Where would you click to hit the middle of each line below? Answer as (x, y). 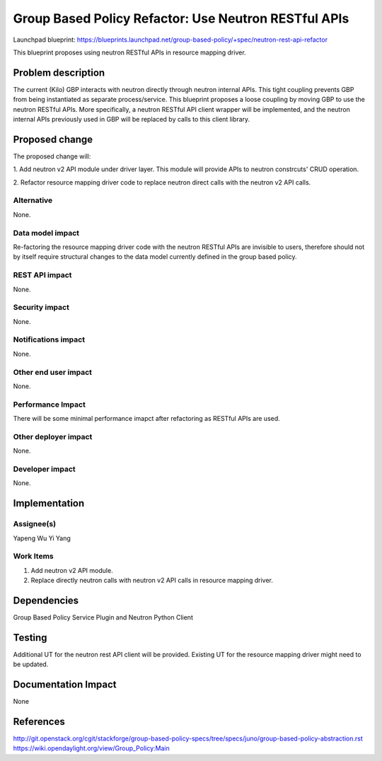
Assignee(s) (35, 524)
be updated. (31, 664)
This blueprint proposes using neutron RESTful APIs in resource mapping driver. (130, 52)
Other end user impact (52, 372)
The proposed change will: (52, 156)
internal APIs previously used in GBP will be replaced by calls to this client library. (132, 120)
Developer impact (44, 469)
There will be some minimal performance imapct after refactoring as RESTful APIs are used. (147, 419)
